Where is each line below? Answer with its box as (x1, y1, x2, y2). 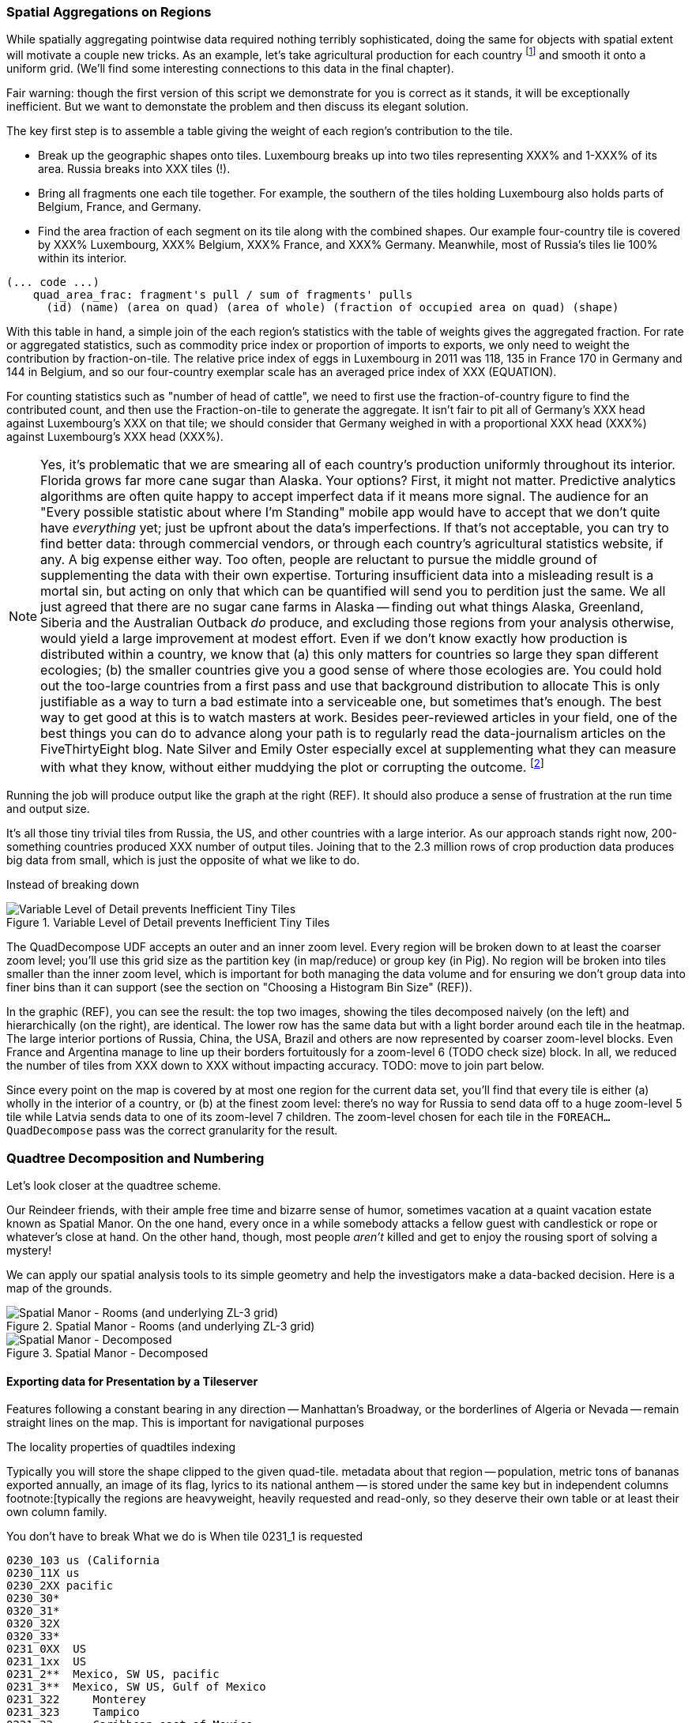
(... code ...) (6, 276, 100, 289)
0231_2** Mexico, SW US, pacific (6, 1668, 220, 1681)
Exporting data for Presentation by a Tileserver (6, 1374, 258, 1388)
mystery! (6, 1243, 52, 1258)
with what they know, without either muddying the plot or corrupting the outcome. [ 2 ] (40, 757, 544, 776)
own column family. (6, 1505, 107, 1519)
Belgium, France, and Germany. (38, 200, 201, 214)
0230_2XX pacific (6, 1579, 113, 1593)
